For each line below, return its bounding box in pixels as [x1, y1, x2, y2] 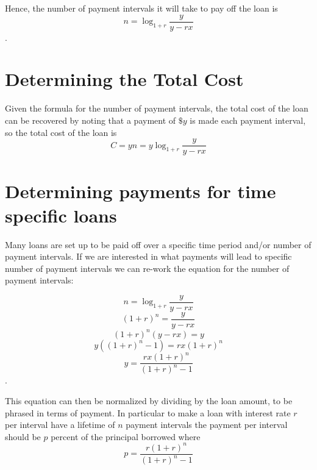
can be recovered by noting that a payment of [5, 113, 176, 126]
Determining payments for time [5, 179, 276, 204]
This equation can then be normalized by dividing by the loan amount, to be [5, 394, 293, 407]
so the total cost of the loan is [5, 126, 117, 138]
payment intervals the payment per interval [126, 418, 288, 431]
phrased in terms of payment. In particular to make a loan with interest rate [5, 406, 291, 419]
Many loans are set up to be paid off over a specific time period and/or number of [5, 238, 312, 251]
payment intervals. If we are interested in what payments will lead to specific [5, 250, 292, 263]
